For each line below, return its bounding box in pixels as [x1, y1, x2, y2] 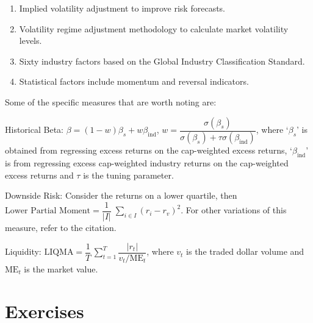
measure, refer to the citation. [5, 221, 117, 234]
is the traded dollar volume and [186, 245, 304, 258]
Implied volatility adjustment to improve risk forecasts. [19, 2, 225, 14]
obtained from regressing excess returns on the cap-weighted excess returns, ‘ [5, 144, 293, 157]
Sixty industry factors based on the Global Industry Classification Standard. [19, 54, 305, 67]
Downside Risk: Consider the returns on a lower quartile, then [5, 189, 237, 202]
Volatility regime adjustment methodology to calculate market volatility [19, 22, 289, 35]
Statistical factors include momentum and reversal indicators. [19, 75, 249, 88]
